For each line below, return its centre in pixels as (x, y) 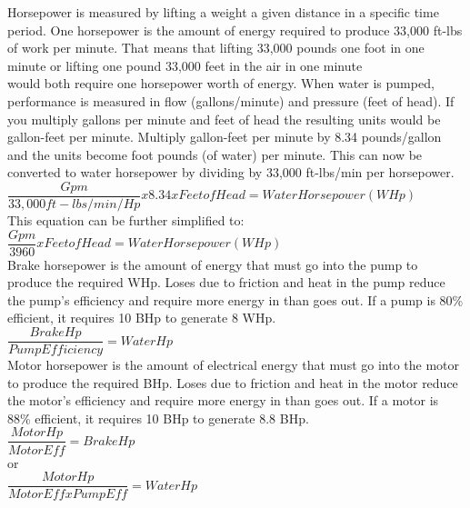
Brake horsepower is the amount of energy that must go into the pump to (213, 264)
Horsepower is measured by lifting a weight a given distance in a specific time (223, 12)
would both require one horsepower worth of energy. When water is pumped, (221, 83)
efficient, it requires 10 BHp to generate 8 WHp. (142, 318)
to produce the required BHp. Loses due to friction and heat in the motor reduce (233, 382)
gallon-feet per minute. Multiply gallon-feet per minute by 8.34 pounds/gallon (225, 137)
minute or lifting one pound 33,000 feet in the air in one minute (185, 65)
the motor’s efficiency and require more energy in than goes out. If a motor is (223, 400)
